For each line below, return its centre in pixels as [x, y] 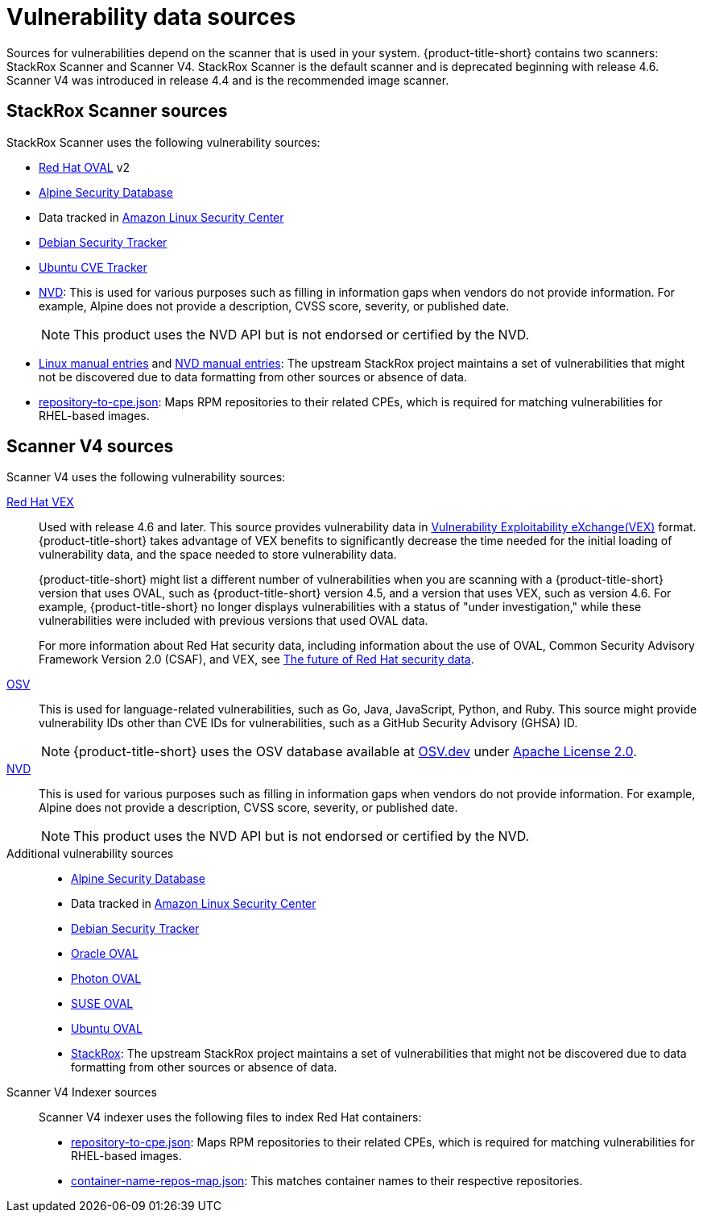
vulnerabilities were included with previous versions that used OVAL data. [234, 621]
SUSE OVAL [102, 1004]
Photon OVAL [106, 979]
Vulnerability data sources [151, 17]
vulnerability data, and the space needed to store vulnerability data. [218, 555]
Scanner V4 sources [90, 447]
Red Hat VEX [40, 502]
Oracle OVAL [105, 954]
